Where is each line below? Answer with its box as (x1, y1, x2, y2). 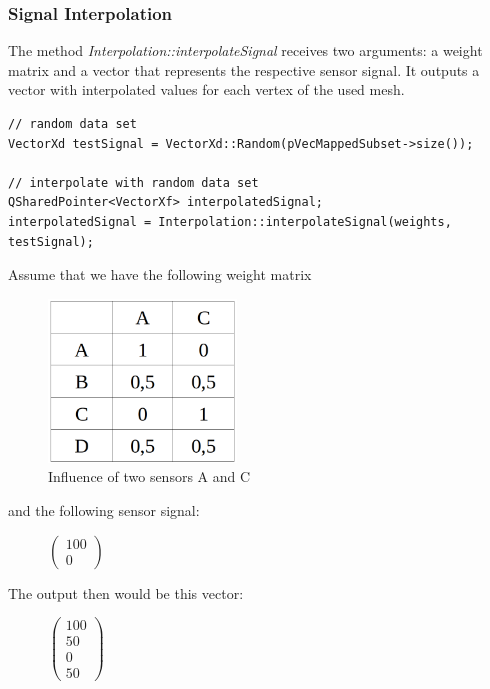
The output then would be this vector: (8, 582, 244, 603)
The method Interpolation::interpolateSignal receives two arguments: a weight (8, 40, 483, 61)
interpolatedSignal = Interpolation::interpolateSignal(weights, (8, 214, 452, 229)
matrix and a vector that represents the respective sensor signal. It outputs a (8, 59, 480, 80)
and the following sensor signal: (8, 500, 200, 520)
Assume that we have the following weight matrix (8, 264, 312, 285)
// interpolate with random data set (8, 175, 259, 190)
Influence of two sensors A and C (48, 466, 251, 487)
